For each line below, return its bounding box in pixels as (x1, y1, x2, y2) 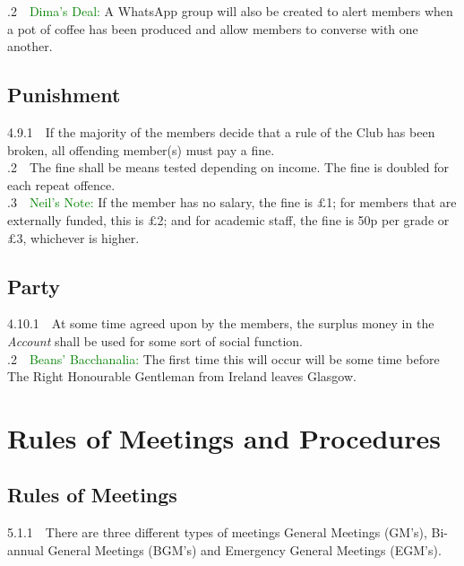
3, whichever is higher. (16, 228, 140, 247)
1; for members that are (326, 193, 457, 212)
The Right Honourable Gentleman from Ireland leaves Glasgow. (7, 367, 357, 386)
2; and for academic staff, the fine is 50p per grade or (157, 210, 450, 229)
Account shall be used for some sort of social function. (7, 331, 303, 350)
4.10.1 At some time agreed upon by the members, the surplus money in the (7, 314, 434, 333)
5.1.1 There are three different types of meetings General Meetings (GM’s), (7, 523, 427, 542)
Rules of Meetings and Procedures (7, 419, 441, 456)
